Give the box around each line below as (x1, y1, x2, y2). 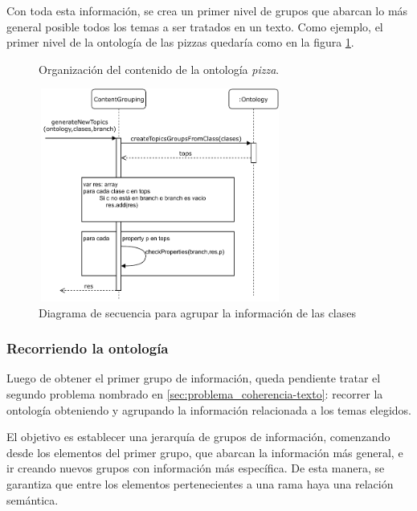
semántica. (6, 491, 59, 508)
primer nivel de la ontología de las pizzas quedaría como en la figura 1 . (6, 34, 354, 51)
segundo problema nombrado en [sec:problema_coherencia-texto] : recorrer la (6, 385, 383, 402)
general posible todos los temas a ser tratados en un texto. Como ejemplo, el (6, 18, 383, 35)
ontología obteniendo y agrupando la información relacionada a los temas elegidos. (6, 401, 411, 418)
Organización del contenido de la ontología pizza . (39, 60, 280, 77)
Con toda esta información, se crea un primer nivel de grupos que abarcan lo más (6, 2, 408, 18)
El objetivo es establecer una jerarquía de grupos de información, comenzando (6, 428, 390, 445)
